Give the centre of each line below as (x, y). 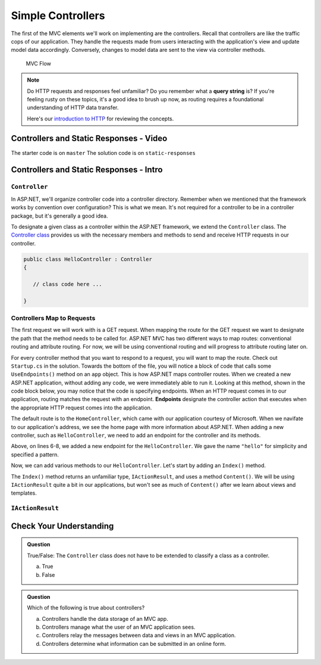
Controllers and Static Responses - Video (89, 139)
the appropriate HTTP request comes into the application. (81, 408)
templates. (24, 493)
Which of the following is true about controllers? (86, 608)
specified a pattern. (35, 454)
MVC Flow (39, 63)
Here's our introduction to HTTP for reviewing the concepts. (100, 119)
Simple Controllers (58, 15)
